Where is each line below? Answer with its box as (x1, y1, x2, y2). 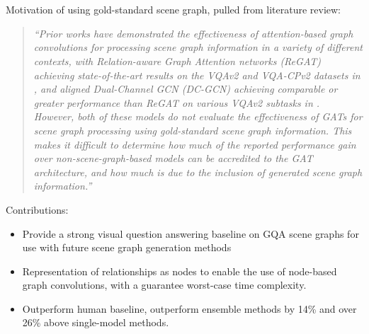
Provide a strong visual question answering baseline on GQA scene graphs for (22, 226, 359, 241)
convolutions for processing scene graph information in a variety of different (33, 40, 363, 54)
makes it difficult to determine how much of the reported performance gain (33, 137, 356, 151)
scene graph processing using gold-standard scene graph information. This (33, 122, 352, 137)
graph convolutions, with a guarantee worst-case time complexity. (22, 277, 307, 292)
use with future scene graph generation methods (22, 240, 232, 255)
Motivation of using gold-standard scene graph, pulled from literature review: (6, 2, 341, 17)
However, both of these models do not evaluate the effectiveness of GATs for (33, 109, 363, 124)
